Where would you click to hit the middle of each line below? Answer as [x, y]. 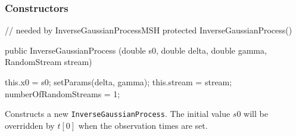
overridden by [30, 125]
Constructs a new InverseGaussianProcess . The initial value [118, 114]
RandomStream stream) [49, 62]
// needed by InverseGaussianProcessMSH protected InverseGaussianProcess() [149, 30]
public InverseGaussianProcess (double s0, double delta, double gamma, [136, 50]
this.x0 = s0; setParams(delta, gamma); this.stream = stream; [119, 82]
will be [256, 114]
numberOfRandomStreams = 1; [63, 93]
